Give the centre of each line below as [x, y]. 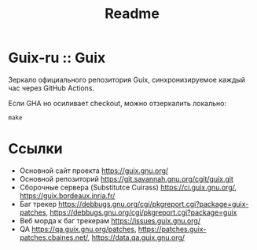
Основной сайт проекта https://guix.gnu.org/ [94, 171]
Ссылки [35, 149]
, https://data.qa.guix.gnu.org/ [136, 237]
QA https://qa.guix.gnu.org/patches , [78, 229]
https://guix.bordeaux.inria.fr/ [67, 195]
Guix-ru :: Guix [57, 58]
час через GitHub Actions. [51, 88]
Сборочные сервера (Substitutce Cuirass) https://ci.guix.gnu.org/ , [128, 187]
